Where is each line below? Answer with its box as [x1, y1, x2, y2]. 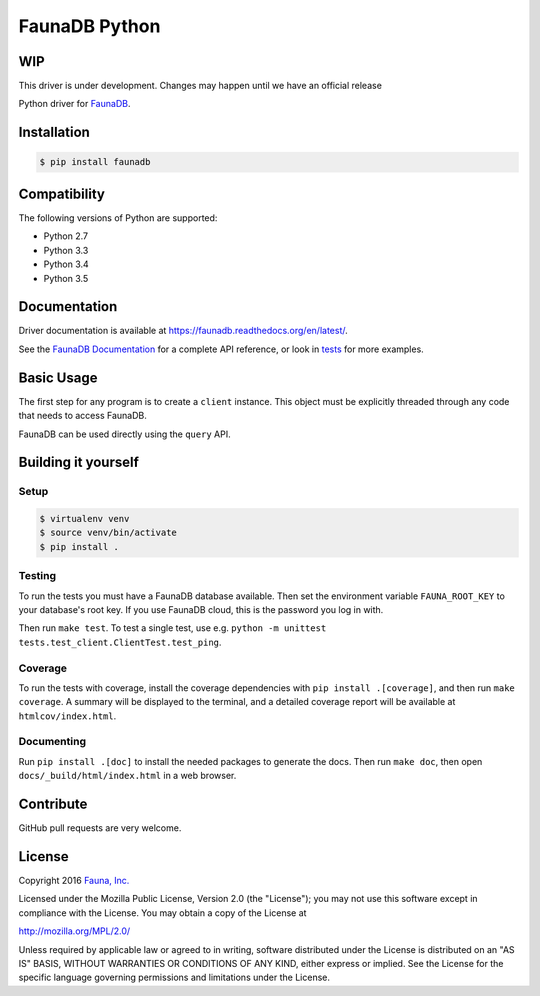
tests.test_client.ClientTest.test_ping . [18, 636, 222, 648]
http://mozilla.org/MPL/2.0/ [18, 925, 131, 937]
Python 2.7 [43, 230, 89, 242]
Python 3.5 [43, 272, 89, 284]
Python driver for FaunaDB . [18, 98, 131, 110]
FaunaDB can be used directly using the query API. [18, 428, 231, 440]
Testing [18, 569, 57, 583]
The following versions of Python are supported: [18, 211, 218, 224]
